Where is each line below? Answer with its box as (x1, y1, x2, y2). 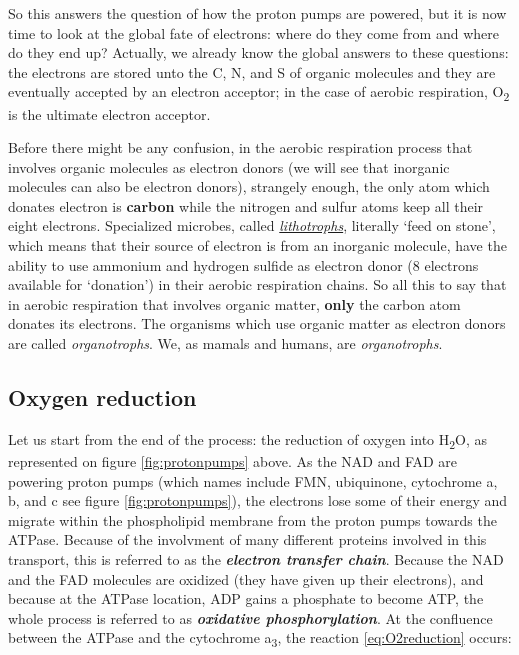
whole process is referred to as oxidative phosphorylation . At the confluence (8, 607, 493, 628)
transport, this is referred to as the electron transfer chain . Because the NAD (8, 548, 504, 569)
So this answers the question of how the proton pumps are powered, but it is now (8, 3, 507, 23)
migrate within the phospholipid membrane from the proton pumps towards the (8, 509, 497, 530)
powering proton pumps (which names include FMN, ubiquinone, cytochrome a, (8, 470, 498, 491)
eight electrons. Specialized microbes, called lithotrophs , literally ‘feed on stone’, (8, 215, 496, 236)
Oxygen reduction (8, 382, 197, 413)
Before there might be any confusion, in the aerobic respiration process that (8, 137, 473, 158)
